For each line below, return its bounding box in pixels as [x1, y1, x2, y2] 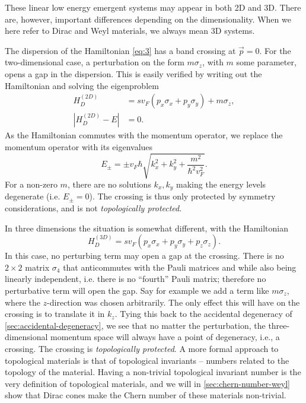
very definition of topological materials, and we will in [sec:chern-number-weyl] [5, 377, 290, 389]
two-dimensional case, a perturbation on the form [5, 56, 184, 68]
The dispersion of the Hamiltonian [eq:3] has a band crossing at [5, 44, 236, 56]
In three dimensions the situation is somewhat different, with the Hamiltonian [5, 221, 289, 234]
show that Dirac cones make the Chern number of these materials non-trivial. [5, 389, 286, 401]
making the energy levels [176, 177, 266, 190]
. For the [259, 44, 291, 56]
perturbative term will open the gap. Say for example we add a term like [5, 284, 269, 296]
